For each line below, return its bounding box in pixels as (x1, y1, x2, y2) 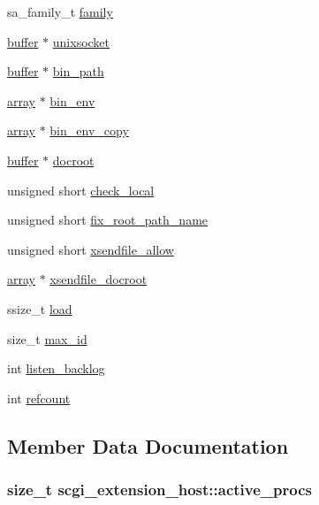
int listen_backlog (7, 359, 105, 378)
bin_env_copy (49, 121, 129, 140)
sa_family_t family (7, 3, 113, 20)
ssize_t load (7, 299, 72, 318)
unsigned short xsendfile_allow (7, 240, 174, 258)
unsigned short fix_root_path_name (7, 210, 209, 229)
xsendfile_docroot (49, 270, 148, 288)
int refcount (7, 388, 71, 407)
